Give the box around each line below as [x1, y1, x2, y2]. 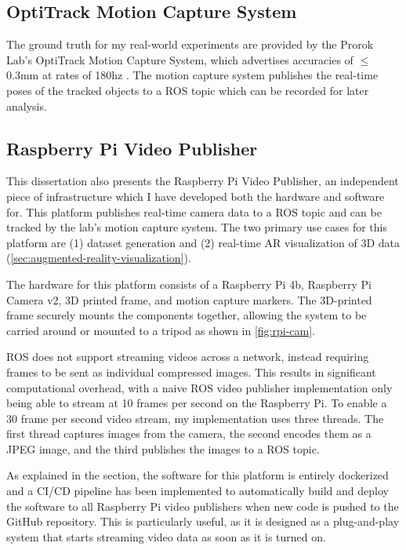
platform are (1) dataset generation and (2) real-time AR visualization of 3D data [6, 234, 400, 250]
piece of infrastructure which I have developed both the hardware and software [6, 188, 385, 204]
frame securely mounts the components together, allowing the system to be [6, 307, 367, 323]
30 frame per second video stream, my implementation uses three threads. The [6, 410, 384, 426]
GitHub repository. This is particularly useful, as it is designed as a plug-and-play [6, 513, 400, 530]
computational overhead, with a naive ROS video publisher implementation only [6, 379, 393, 395]
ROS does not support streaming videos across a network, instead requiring [6, 348, 369, 365]
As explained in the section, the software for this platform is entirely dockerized [6, 467, 389, 483]
